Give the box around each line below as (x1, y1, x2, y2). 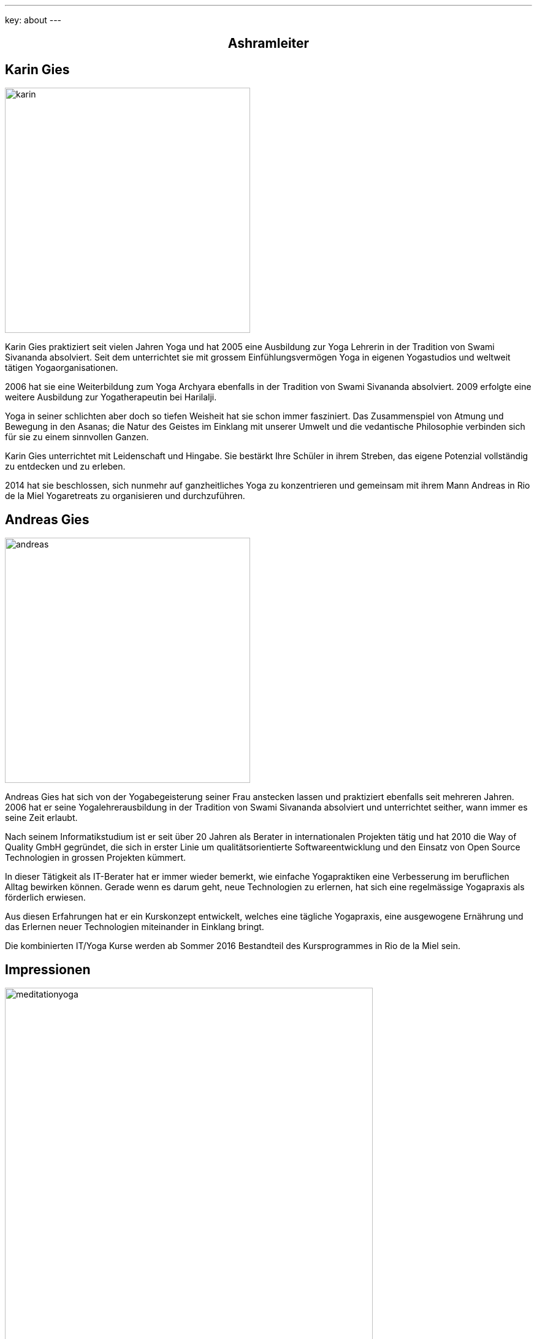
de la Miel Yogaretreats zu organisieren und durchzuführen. (5, 490, 245, 502)
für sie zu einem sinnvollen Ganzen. (5, 432, 149, 443)
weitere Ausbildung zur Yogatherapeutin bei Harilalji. (5, 392, 217, 403)
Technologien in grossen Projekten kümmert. (5, 852, 186, 863)
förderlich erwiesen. (5, 892, 86, 903)
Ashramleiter (227, 36, 310, 51)
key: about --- (5, 15, 62, 25)
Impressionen (5, 961, 91, 977)
